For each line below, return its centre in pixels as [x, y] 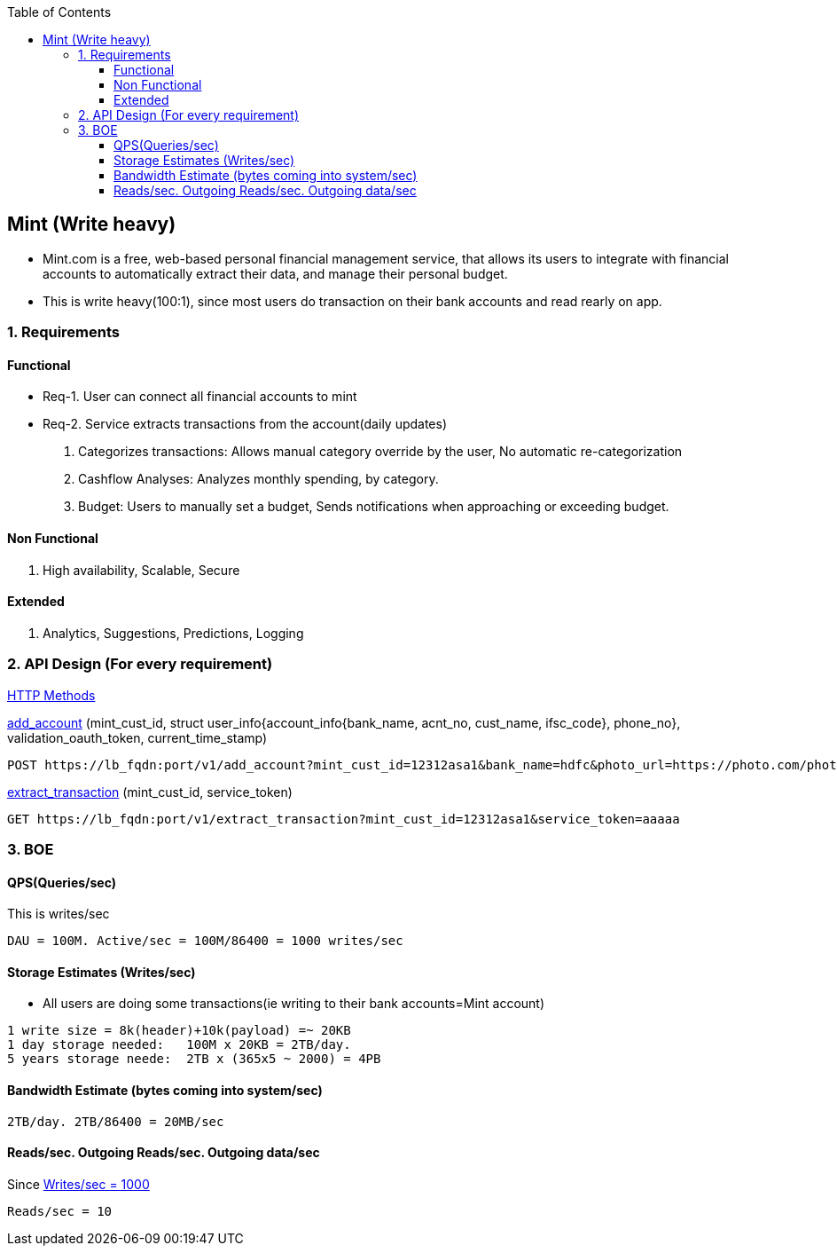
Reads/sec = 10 [60, 1211]
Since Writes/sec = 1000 [78, 1184]
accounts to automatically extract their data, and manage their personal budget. [275, 273]
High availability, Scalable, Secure [141, 570]
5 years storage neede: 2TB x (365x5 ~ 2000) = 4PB [194, 1059]
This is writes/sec [59, 914]
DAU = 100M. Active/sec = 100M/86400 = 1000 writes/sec [205, 941]
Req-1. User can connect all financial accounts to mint [200, 397]
